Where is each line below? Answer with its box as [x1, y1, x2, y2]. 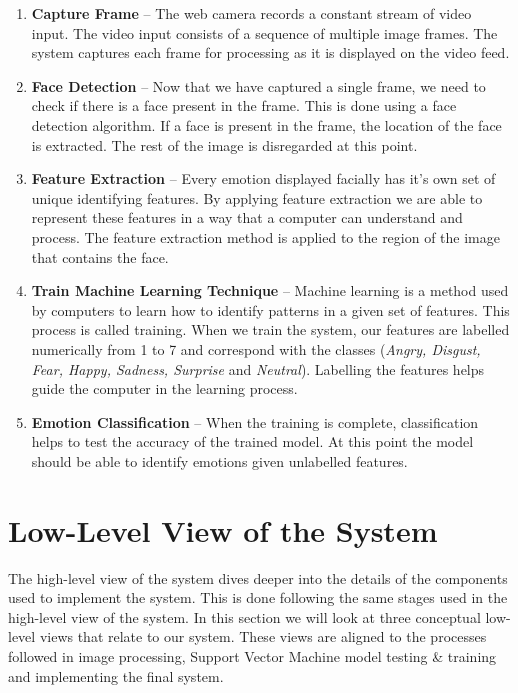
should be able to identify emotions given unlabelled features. [31, 450, 408, 471]
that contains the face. [31, 246, 169, 267]
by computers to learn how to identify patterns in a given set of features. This [31, 299, 510, 320]
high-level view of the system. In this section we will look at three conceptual [8, 606, 481, 627]
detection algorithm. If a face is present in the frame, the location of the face [31, 114, 502, 135]
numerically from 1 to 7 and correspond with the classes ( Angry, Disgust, [31, 338, 481, 359]
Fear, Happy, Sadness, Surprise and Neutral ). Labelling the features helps [31, 358, 485, 379]
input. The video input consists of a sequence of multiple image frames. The [31, 22, 498, 43]
